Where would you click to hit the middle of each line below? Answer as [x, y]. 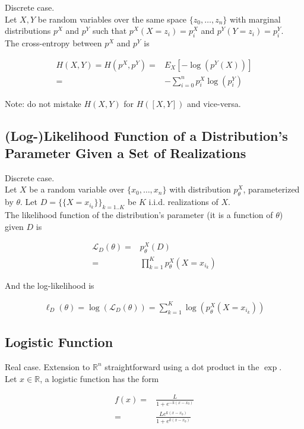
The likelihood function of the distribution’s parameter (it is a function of [139, 215]
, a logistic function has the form [99, 378]
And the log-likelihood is [50, 285]
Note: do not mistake [43, 103]
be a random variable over [77, 189]
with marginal [255, 19]
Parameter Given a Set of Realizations [126, 153]
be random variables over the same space [112, 19]
